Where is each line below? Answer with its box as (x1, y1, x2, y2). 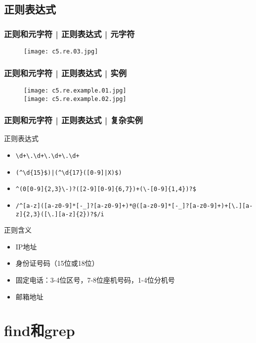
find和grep (4, 320, 75, 341)
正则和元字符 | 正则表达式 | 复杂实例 (4, 114, 143, 126)
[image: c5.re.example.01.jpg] (24, 87, 127, 94)
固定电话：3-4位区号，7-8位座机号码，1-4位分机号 (15, 275, 175, 285)
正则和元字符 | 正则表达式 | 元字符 (4, 27, 135, 40)
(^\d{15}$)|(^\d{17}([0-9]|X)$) (15, 169, 122, 176)
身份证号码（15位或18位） (15, 258, 99, 268)
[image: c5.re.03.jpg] (24, 48, 98, 55)
